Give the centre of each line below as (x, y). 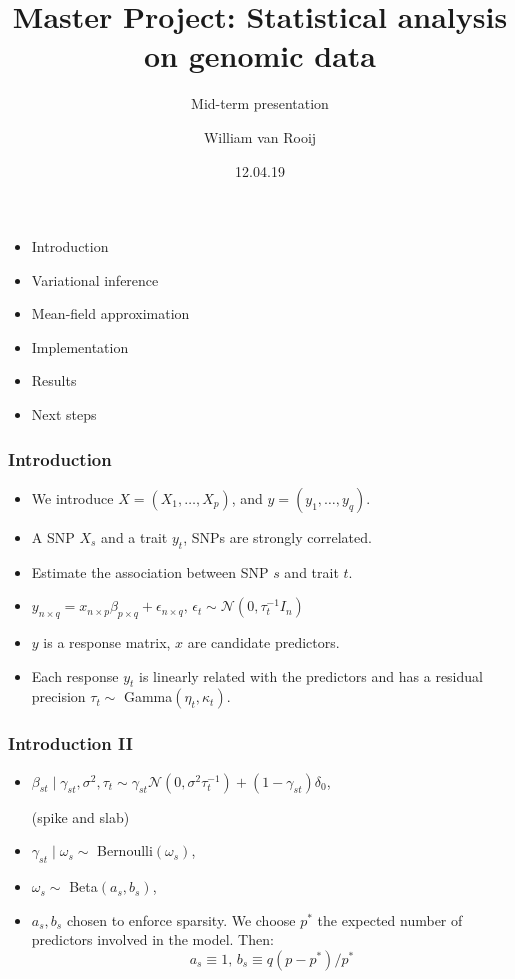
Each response (75, 675)
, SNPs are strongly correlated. (277, 536)
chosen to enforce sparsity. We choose (181, 919)
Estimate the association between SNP (150, 571)
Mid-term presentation (260, 103)
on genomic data (260, 55)
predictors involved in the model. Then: (152, 939)
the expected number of (390, 919)
